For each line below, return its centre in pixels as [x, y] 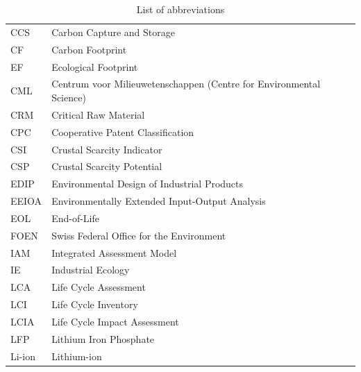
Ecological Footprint [95, 66]
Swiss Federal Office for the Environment [139, 235]
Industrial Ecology [91, 270]
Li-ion [23, 356]
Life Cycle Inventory [95, 304]
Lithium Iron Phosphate [103, 338]
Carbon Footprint [89, 49]
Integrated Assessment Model [114, 252]
